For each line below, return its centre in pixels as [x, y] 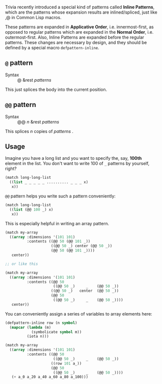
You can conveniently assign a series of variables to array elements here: [79, 314]
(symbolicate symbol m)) [56, 332]
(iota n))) [38, 337]
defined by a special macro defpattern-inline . [52, 48]
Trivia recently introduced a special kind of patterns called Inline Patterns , [80, 7]
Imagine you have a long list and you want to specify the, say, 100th [73, 158]
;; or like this [21, 264]
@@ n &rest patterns [38, 122]
